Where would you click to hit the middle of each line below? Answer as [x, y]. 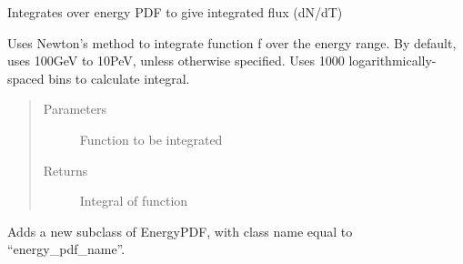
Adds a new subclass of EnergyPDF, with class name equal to [180, 231]
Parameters [75, 109]
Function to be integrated [151, 139]
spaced [26, 78]
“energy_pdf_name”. [66, 249]
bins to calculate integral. [119, 78]
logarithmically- [393, 61]
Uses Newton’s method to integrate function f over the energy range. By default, [232, 42]
